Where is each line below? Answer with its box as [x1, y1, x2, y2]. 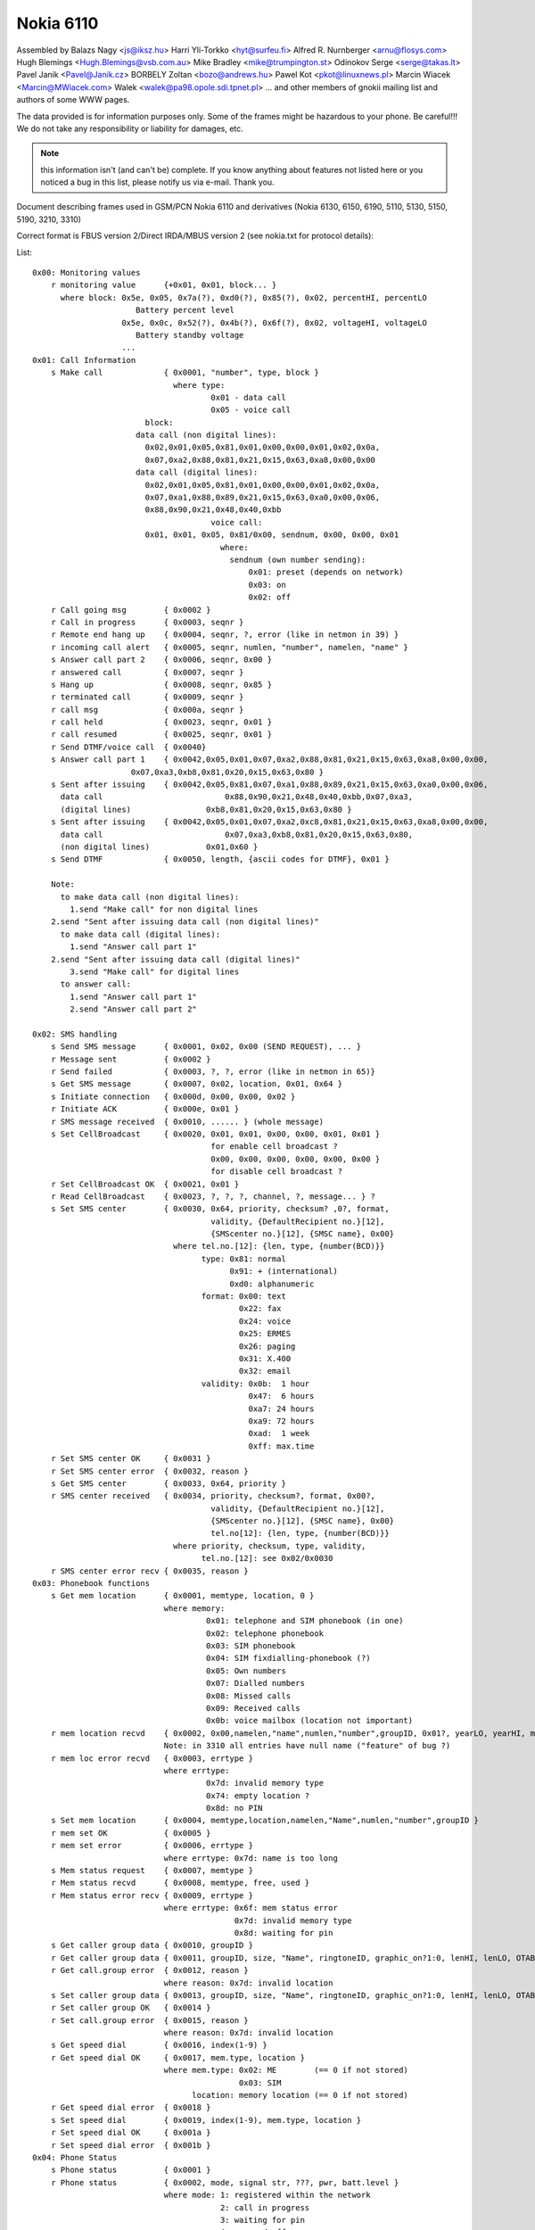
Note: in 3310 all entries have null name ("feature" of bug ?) [163, 1740, 451, 1751]
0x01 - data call [210, 392, 287, 402]
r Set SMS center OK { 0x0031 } [50, 1454, 211, 1464]
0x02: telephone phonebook [205, 1628, 325, 1639]
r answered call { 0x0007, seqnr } [50, 667, 244, 677]
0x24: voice [238, 1316, 292, 1326]
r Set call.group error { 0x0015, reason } [50, 2015, 249, 2025]
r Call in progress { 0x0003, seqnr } [50, 616, 244, 627]
